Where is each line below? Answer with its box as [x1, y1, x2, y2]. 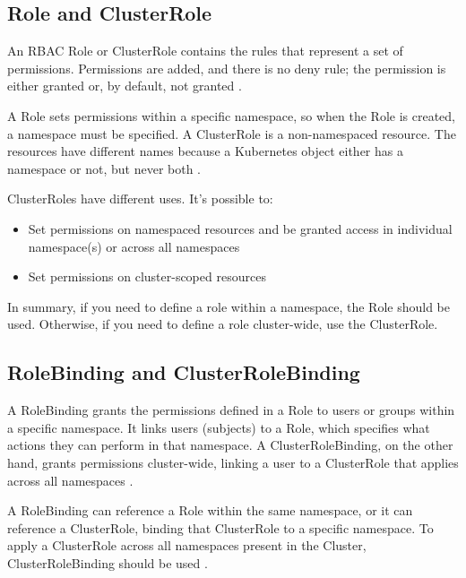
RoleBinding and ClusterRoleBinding [7, 358, 360, 386]
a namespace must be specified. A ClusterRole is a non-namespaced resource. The [7, 124, 456, 142]
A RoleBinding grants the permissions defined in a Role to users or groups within [7, 401, 455, 419]
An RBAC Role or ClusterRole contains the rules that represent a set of [7, 41, 403, 60]
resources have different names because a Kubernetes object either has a [7, 142, 403, 160]
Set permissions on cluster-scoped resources [28, 267, 266, 286]
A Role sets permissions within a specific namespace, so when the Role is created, [7, 106, 456, 125]
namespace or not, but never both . [7, 159, 202, 177]
